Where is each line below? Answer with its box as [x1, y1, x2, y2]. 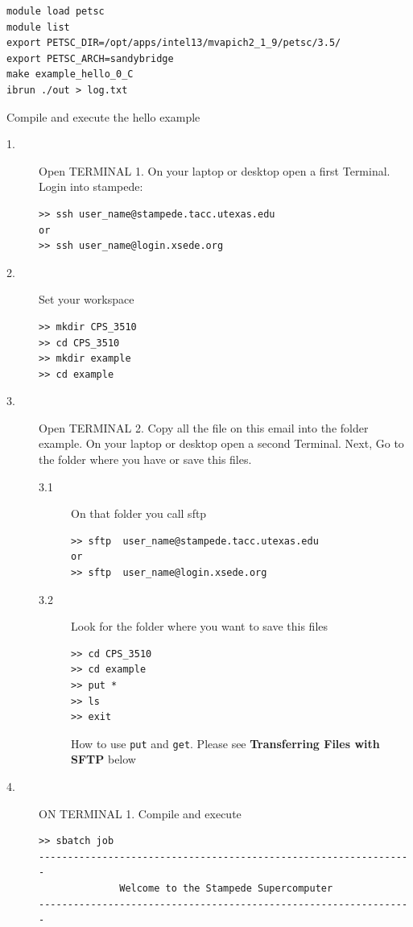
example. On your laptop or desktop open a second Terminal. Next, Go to [39, 435, 404, 452]
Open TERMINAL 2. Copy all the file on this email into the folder [39, 419, 369, 436]
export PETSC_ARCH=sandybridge [6, 52, 174, 64]
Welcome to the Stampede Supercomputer [119, 883, 333, 894]
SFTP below [71, 751, 136, 768]
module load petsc [6, 6, 105, 17]
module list [6, 21, 70, 33]
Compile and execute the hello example [6, 108, 200, 125]
